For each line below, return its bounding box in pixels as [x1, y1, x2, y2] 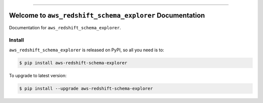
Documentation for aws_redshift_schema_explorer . [9, 24, 121, 30]
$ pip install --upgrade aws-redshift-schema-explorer [19, 85, 153, 91]
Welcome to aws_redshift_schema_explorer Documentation [9, 11, 205, 20]
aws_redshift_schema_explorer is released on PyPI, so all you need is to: [9, 47, 164, 53]
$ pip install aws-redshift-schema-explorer [19, 60, 128, 65]
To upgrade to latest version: [9, 72, 67, 78]
